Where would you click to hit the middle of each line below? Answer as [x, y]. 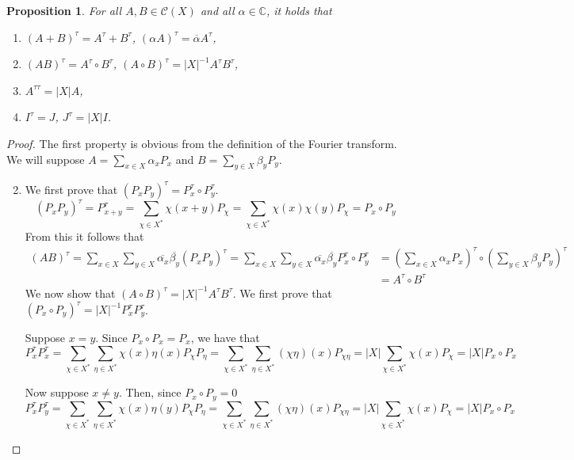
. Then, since [150, 392]
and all [217, 10]
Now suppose [57, 392]
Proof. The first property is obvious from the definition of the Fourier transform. [202, 143]
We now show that [70, 293]
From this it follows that [84, 236]
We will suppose [46, 159]
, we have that [225, 337]
